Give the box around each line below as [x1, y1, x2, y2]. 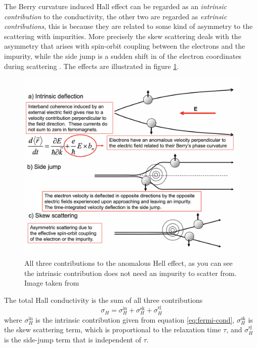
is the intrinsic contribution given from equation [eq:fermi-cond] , [35, 314, 235, 325]
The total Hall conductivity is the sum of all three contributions [4, 294, 203, 305]
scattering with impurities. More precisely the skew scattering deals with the [4, 30, 241, 41]
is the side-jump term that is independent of [4, 334, 141, 344]
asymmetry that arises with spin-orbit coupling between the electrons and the [4, 41, 245, 51]
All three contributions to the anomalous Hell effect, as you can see [24, 258, 233, 268]
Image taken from [24, 277, 79, 288]
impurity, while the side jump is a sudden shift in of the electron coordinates [4, 50, 242, 61]
